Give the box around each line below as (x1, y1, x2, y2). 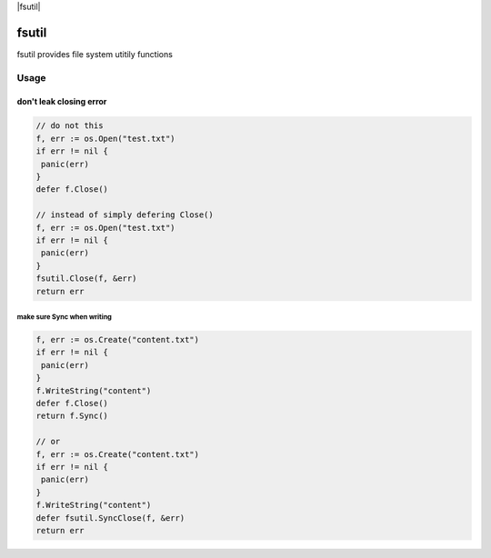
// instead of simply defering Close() (35, 210, 214, 220)
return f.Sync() (35, 411, 109, 422)
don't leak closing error (16, 96, 107, 107)
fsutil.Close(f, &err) (35, 274, 137, 284)
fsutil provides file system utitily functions (16, 48, 173, 59)
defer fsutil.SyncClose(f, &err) (35, 513, 185, 523)
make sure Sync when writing (16, 312, 113, 322)
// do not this (35, 121, 104, 131)
